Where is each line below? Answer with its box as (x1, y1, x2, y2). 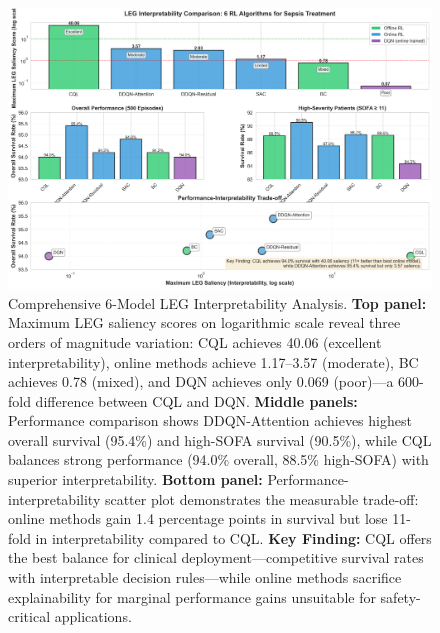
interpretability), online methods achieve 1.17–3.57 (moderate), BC (8, 351, 419, 372)
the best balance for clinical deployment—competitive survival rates (8, 547, 424, 568)
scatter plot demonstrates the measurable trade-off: (104, 488, 419, 509)
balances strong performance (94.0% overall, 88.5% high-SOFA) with (8, 449, 429, 470)
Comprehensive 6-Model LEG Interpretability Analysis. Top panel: (8, 292, 427, 313)
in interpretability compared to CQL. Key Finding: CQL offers (35, 527, 432, 548)
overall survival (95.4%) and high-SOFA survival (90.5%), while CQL (8, 429, 432, 450)
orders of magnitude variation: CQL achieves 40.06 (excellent (8, 331, 382, 352)
